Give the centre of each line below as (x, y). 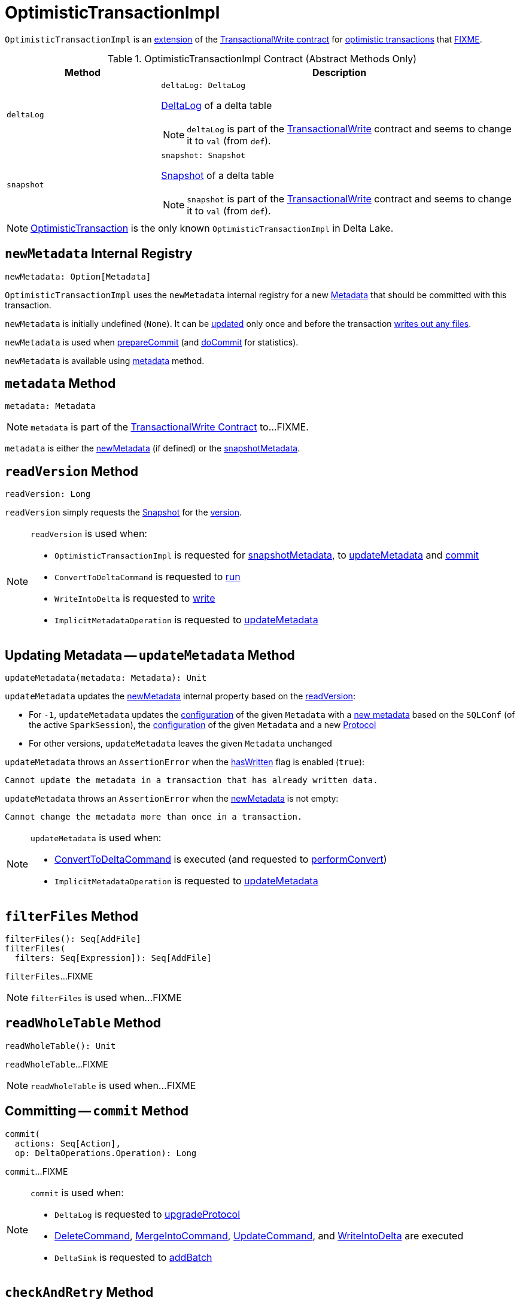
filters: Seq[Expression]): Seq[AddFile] (113, 958)
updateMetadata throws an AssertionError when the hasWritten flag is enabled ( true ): (185, 762)
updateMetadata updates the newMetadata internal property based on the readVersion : (180, 696)
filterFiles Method (72, 916)
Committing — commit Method (97, 1111)
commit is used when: (77, 1192)
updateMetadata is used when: (96, 838)
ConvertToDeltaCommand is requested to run (148, 577)
